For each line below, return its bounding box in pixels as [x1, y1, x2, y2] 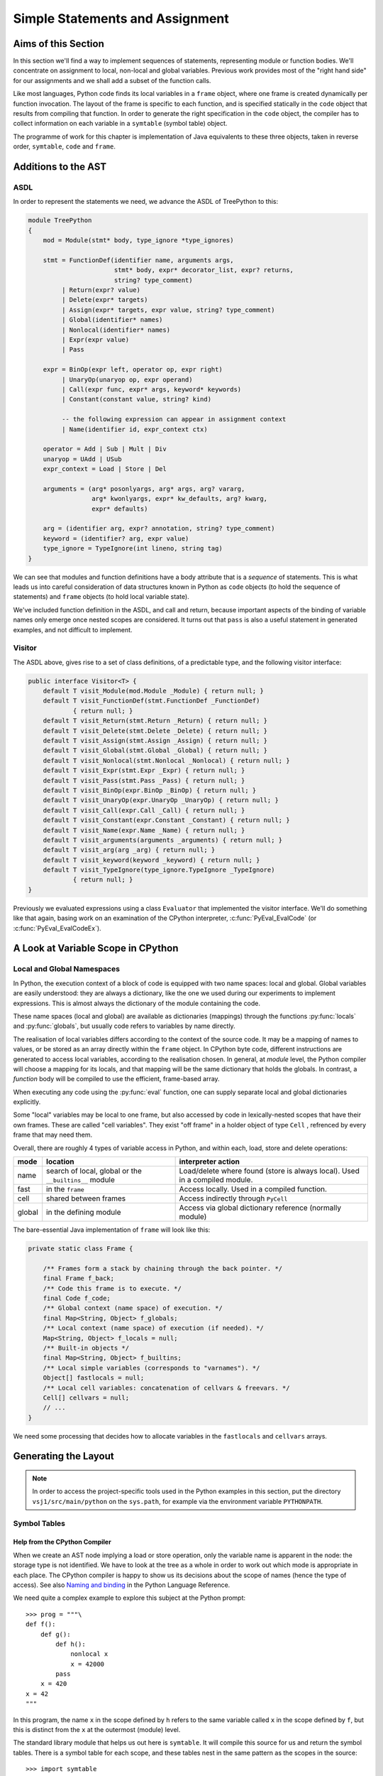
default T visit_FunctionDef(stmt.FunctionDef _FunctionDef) [43, 697, 260, 705]
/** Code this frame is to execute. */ [43, 1284, 182, 1292]
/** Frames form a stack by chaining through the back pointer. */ [43, 1265, 283, 1272]
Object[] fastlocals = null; [43, 1374, 145, 1382]
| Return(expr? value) [61, 286, 141, 294]
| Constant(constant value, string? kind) [61, 395, 212, 404]
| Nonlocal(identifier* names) [61, 325, 170, 334]
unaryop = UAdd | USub [43, 455, 122, 463]
